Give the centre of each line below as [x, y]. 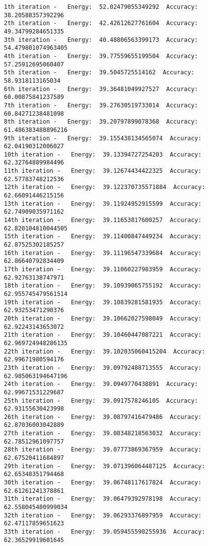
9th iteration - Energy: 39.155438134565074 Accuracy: [103, 138]
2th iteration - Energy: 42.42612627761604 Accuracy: [101, 23]
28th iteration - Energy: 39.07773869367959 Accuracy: [103, 450]
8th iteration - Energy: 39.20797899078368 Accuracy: [101, 122]
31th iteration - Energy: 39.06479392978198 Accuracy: [103, 499]
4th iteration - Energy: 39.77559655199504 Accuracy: [101, 56]
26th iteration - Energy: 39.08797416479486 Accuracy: [103, 417]
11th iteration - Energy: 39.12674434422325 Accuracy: [103, 171]
